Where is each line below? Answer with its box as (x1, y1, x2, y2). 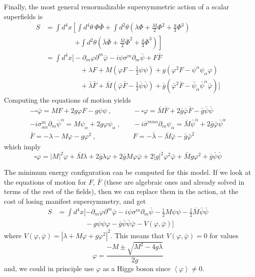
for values (209, 230, 239, 240)
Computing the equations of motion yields (4, 94, 131, 105)
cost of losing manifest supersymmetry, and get (4, 195, 146, 206)
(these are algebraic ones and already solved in (103, 176, 245, 187)
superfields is (4, 11, 43, 21)
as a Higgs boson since (103, 263, 171, 274)
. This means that (110, 230, 164, 240)
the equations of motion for (4, 176, 86, 187)
